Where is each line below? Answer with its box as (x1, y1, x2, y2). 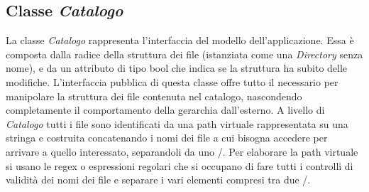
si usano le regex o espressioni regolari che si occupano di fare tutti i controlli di (6, 158, 353, 173)
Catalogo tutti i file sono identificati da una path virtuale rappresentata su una (6, 116, 348, 131)
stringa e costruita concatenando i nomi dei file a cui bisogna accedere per (6, 130, 328, 145)
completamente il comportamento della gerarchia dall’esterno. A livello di (6, 102, 325, 117)
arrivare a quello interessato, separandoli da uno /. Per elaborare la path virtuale (6, 144, 358, 159)
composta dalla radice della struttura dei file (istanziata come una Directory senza (6, 46, 363, 61)
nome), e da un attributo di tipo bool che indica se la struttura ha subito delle (6, 60, 348, 75)
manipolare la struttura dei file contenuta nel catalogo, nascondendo (6, 88, 302, 103)
